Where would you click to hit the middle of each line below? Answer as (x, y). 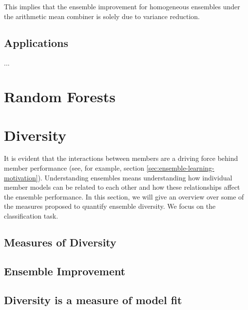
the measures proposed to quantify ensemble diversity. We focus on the (110, 206)
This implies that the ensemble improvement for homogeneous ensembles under (122, 6)
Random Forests (60, 97)
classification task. (31, 216)
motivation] (21, 177)
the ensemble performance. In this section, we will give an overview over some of (124, 196)
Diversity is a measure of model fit (93, 299)
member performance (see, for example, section (74, 168)
